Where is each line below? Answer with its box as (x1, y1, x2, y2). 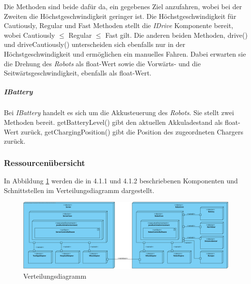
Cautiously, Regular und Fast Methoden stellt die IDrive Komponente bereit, (4, 20, 234, 30)
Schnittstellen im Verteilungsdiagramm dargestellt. (4, 185, 155, 195)
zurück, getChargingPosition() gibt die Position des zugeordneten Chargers (21, 126, 244, 136)
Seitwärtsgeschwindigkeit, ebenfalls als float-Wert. (4, 68, 152, 78)
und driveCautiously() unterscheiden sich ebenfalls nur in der (4, 39, 186, 49)
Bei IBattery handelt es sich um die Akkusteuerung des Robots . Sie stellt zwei (4, 107, 234, 118)
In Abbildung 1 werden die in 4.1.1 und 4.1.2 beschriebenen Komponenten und (4, 175, 238, 185)
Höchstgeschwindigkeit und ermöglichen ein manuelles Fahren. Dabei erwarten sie (4, 48, 246, 59)
